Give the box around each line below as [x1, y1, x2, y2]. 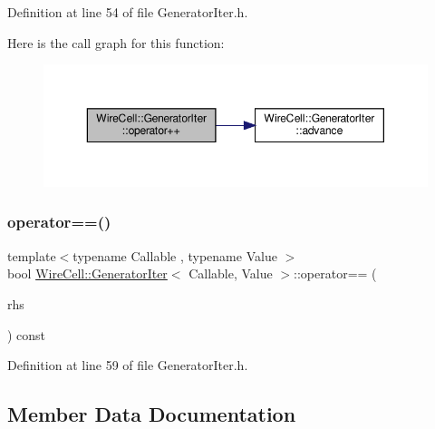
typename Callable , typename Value [72, 246, 277, 265]
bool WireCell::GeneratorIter [7, 264, 168, 283]
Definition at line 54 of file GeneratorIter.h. [7, 3, 248, 21]
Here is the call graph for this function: [7, 33, 225, 52]
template [7, 246, 56, 265]
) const [7, 325, 46, 344]
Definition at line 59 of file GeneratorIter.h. [7, 356, 248, 375]
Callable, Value [188, 264, 273, 283]
